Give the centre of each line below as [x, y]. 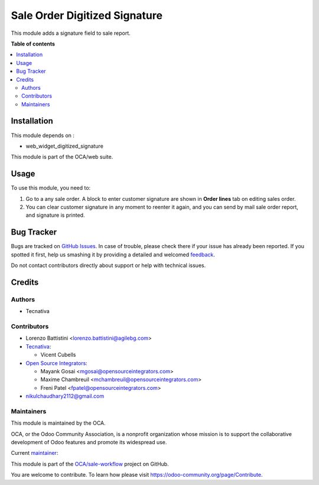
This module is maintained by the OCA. [58, 423]
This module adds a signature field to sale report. [71, 33]
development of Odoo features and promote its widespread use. [89, 442]
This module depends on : [43, 135]
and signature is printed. [55, 215]
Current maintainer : [35, 453]
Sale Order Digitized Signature [87, 15]
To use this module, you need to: [51, 188]
